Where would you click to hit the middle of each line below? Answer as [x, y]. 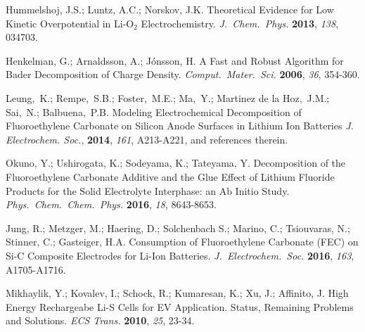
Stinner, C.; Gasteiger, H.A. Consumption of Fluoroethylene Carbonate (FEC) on [182, 242]
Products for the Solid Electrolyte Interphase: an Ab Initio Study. [148, 190]
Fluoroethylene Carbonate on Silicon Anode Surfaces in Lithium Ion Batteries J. [180, 126]
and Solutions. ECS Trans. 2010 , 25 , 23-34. [100, 320]
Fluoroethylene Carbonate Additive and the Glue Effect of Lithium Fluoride [170, 176]
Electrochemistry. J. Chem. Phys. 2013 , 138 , [240, 23]
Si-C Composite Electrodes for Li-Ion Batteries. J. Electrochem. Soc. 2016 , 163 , [180, 255]
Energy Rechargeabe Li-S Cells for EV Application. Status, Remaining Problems [180, 306]
